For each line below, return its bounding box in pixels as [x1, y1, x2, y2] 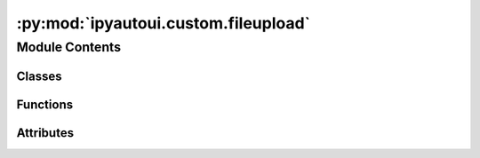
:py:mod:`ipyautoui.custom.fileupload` [16, 13, 311, 33]
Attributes [16, 125, 75, 140]
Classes [16, 68, 62, 83]
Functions [16, 97, 74, 112]
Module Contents [16, 39, 122, 55]
